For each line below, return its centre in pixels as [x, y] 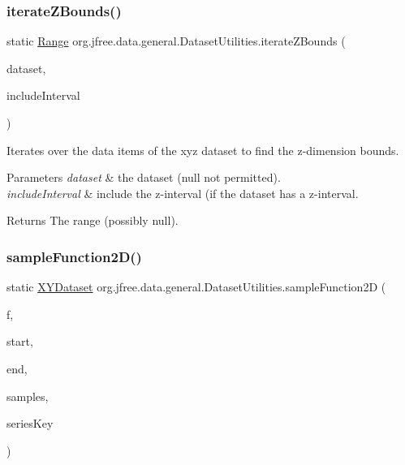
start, [20, 341]
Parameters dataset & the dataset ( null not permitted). [144, 177]
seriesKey [30, 423]
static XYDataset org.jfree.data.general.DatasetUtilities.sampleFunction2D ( [196, 287]
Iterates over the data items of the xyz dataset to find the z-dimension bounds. [203, 150]
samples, [28, 396]
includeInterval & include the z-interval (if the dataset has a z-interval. [183, 193]
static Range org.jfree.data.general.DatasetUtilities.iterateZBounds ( [176, 41]
